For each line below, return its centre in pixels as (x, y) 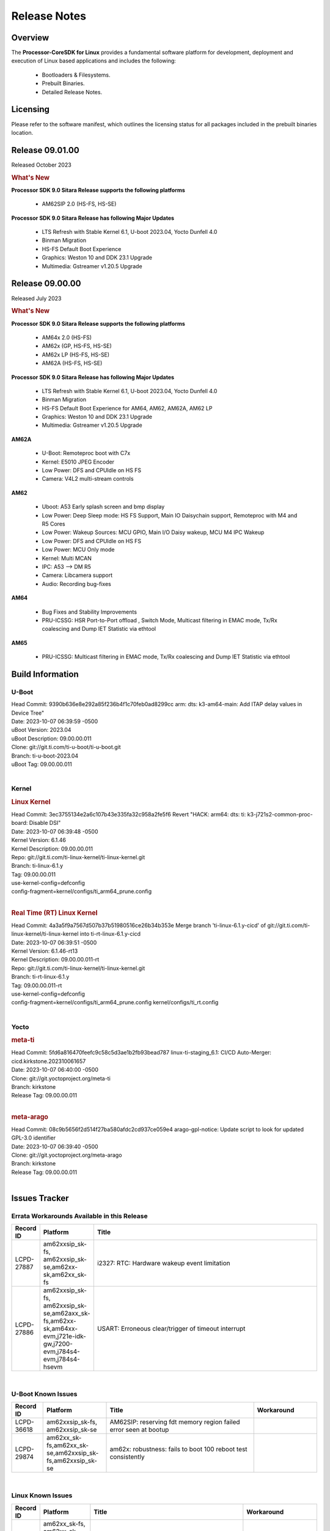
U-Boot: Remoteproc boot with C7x (86, 453)
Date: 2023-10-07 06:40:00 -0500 (55, 1070)
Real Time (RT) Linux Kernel (54, 912)
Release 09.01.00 (45, 150)
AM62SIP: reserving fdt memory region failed (175, 1422)
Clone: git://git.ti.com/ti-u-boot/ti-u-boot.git (66, 747)
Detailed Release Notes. (72, 92)
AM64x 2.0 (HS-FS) (67, 337)
